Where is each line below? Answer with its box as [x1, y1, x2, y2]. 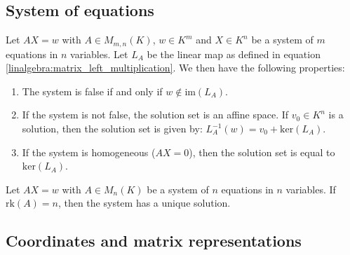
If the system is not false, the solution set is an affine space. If [22, 107, 289, 122]
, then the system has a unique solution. [58, 195, 231, 210]
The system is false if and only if [22, 83, 163, 98]
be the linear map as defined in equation [147, 46, 321, 61]
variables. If [285, 181, 336, 196]
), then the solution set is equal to [189, 144, 335, 159]
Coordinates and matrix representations [6, 230, 302, 251]
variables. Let [70, 46, 128, 61]
